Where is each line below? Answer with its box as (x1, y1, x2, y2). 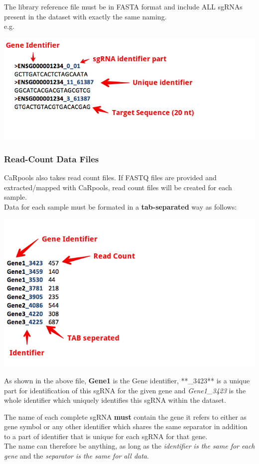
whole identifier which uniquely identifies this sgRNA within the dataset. (4, 395, 226, 405)
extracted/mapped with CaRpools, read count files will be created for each (4, 182, 232, 192)
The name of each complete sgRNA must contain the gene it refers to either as (4, 411, 247, 422)
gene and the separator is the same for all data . (4, 451, 149, 461)
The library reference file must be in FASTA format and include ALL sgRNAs (4, 1, 243, 11)
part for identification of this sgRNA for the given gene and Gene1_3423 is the (4, 385, 246, 395)
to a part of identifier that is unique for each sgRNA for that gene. (4, 431, 208, 441)
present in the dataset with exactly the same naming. (4, 11, 167, 21)
